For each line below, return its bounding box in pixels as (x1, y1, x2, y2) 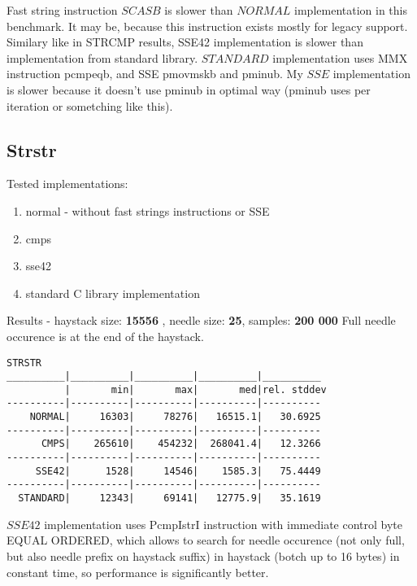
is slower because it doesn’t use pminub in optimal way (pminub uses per (7, 81, 371, 98)
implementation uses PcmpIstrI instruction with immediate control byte (44, 515, 403, 532)
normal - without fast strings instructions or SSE (25, 202, 270, 219)
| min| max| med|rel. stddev (64, 383, 327, 396)
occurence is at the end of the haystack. (7, 327, 204, 344)
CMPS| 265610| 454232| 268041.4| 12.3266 (41, 438, 321, 450)
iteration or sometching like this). (7, 97, 173, 114)
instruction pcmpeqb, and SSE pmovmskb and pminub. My (7, 65, 303, 82)
